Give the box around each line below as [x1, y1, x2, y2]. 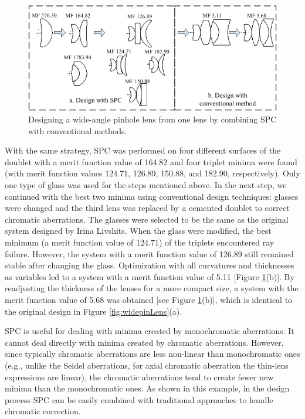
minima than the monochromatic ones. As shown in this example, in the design [5, 382, 290, 394]
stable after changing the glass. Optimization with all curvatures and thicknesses [5, 259, 294, 271]
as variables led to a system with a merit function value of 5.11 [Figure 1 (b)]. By [5, 270, 294, 282]
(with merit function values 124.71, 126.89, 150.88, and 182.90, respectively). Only [5, 167, 300, 179]
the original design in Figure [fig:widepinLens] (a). [5, 305, 182, 317]
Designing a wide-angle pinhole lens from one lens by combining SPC [28, 113, 277, 125]
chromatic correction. [5, 405, 81, 417]
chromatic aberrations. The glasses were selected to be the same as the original [5, 213, 289, 225]
